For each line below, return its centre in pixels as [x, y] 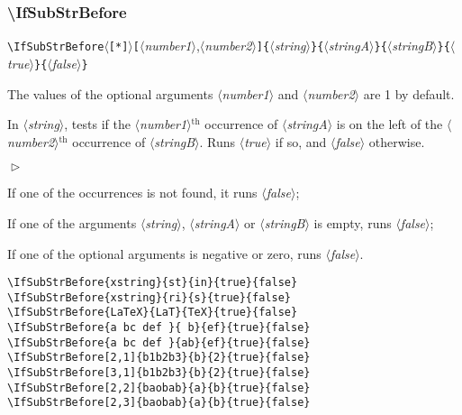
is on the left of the [390, 124]
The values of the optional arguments [110, 93]
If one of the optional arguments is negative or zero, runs [164, 253]
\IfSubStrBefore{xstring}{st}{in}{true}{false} [153, 283]
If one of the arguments [72, 222]
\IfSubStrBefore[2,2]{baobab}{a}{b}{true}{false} [159, 387]
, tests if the [97, 124]
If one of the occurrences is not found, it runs [132, 193]
